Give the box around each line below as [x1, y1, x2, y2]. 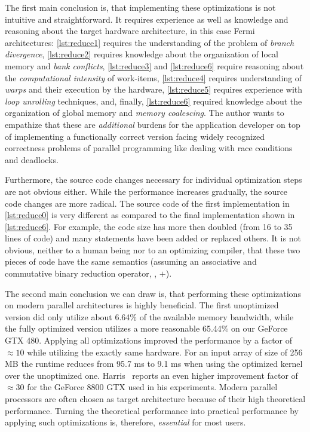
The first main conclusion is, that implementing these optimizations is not [5, 1, 276, 13]
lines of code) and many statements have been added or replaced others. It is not [5, 232, 301, 244]
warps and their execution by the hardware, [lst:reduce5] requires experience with [5, 83, 303, 96]
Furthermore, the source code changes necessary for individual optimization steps [5, 173, 302, 186]
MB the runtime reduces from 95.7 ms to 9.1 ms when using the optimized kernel [5, 357, 303, 370]
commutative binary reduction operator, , [5, 267, 157, 280]
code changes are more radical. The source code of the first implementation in [5, 197, 290, 209]
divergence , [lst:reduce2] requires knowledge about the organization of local [5, 48, 278, 60]
